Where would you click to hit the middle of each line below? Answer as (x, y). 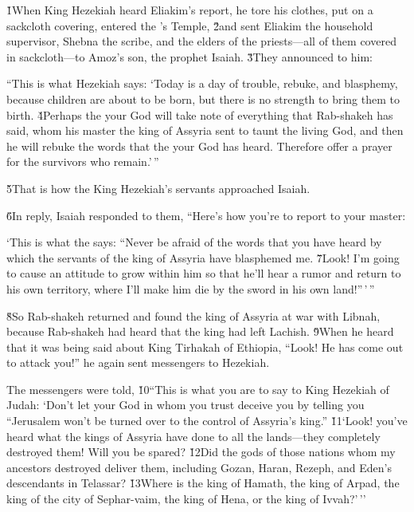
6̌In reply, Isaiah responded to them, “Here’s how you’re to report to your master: (206, 215)
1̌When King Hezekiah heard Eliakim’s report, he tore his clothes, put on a (190, 10)
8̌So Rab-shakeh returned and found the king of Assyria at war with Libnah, (193, 315)
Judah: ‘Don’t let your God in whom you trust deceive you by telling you (186, 405)
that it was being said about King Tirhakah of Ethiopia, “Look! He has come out (205, 347)
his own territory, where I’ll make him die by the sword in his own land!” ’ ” (191, 288)
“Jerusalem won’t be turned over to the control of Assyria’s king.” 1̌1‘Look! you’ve (207, 421)
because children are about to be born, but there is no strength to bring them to (203, 98)
